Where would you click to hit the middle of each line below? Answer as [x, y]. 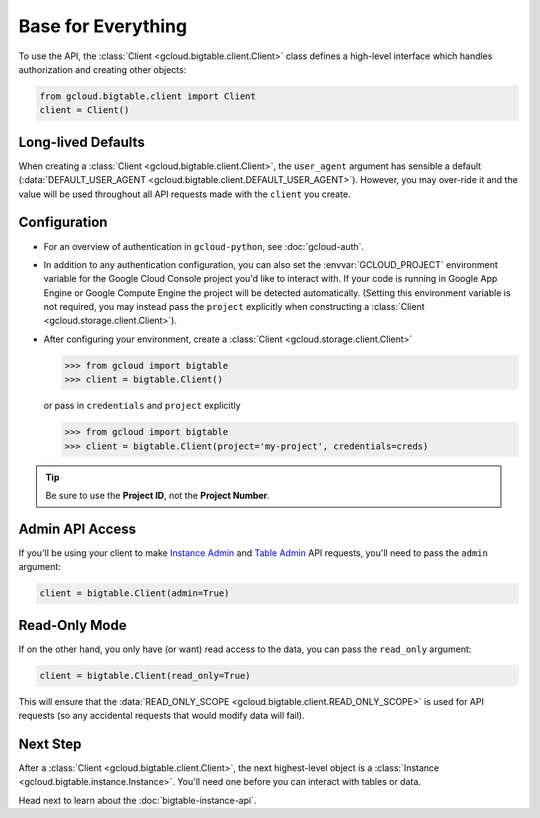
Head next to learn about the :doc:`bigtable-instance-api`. [137, 800]
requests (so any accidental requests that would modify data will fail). [161, 716]
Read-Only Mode [72, 625]
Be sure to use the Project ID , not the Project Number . [157, 495]
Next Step [50, 743]
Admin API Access [77, 528]
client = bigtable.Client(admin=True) [134, 593]
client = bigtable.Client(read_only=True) [145, 675]
